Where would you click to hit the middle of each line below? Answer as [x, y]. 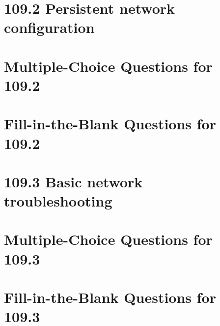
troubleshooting [58, 201]
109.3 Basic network [73, 181]
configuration [49, 27]
